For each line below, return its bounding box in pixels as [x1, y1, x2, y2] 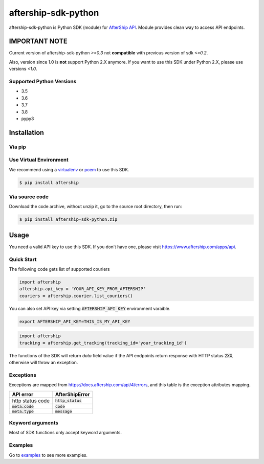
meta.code [12, 404, 34, 409]
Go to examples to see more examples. [9, 452, 88, 458]
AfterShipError [55, 391, 90, 397]
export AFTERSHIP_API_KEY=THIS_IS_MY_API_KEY [19, 319, 131, 324]
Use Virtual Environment [9, 157, 68, 163]
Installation [9, 128, 44, 137]
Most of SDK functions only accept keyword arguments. [9, 430, 122, 436]
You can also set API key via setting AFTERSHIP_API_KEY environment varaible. [9, 305, 171, 311]
